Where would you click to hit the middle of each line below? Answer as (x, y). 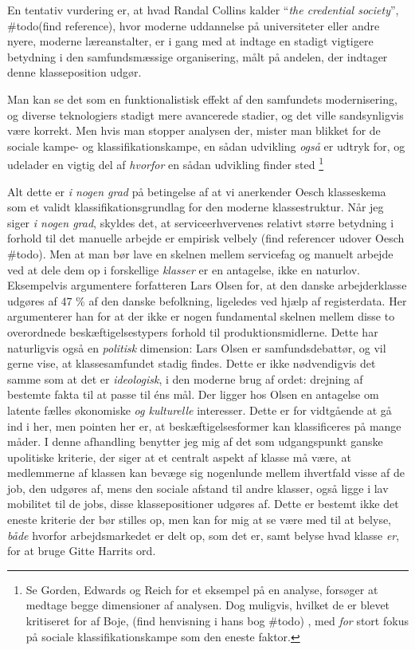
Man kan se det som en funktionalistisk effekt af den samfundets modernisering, (202, 98)
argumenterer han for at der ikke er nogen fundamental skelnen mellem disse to (201, 316)
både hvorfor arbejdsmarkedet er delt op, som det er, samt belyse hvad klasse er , (204, 535)
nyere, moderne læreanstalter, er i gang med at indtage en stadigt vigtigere (190, 41)
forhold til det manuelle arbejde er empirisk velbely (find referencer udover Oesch (206, 238)
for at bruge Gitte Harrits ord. (82, 551)
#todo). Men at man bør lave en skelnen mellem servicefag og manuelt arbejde (200, 253)
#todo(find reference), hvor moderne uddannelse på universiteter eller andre (194, 25)
